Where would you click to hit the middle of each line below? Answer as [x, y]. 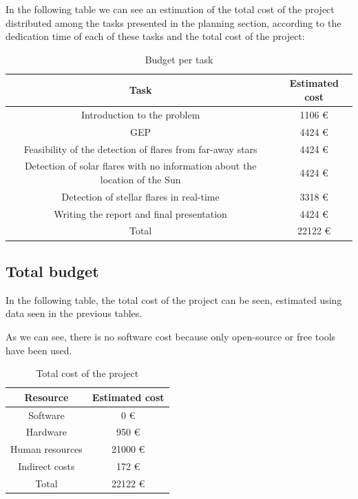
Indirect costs [46, 466]
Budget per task [179, 59]
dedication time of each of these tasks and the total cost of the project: [155, 36]
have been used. [39, 350]
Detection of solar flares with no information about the [140, 166]
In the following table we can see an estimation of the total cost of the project [170, 9]
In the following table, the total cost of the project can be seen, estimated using [174, 299]
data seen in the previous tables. [74, 313]
